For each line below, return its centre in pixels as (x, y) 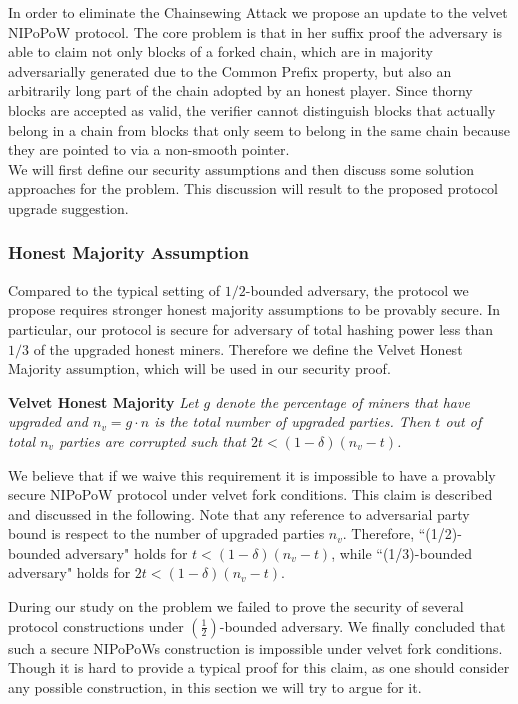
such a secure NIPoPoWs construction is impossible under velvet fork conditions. (255, 647)
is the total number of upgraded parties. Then (292, 421)
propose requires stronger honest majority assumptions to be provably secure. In (254, 309)
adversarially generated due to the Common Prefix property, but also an (230, 70)
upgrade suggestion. (68, 207)
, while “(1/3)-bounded (401, 552)
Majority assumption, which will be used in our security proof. (199, 368)
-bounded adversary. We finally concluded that (362, 625)
